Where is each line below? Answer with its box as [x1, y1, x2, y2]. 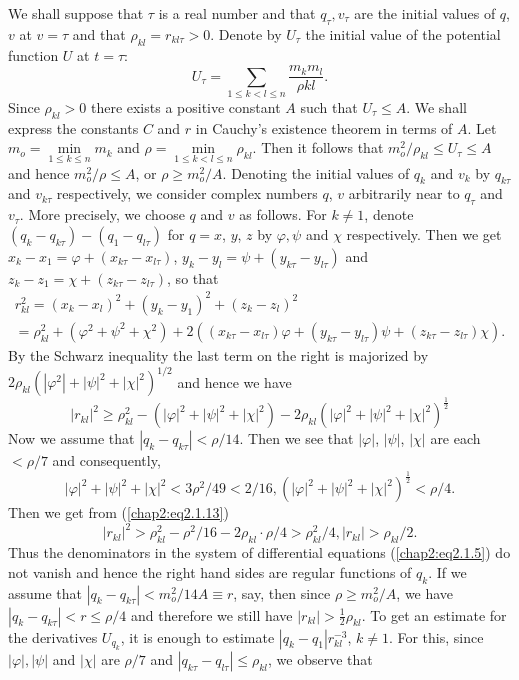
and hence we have [177, 371, 292, 392]
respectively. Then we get [346, 223, 502, 244]
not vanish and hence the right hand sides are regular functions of [8, 561, 412, 582]
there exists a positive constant [90, 96, 281, 117]
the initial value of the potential [305, 23, 501, 44]
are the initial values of [354, 3, 496, 23]
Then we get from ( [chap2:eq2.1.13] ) [8, 502, 229, 523]
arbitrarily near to [348, 183, 460, 204]
